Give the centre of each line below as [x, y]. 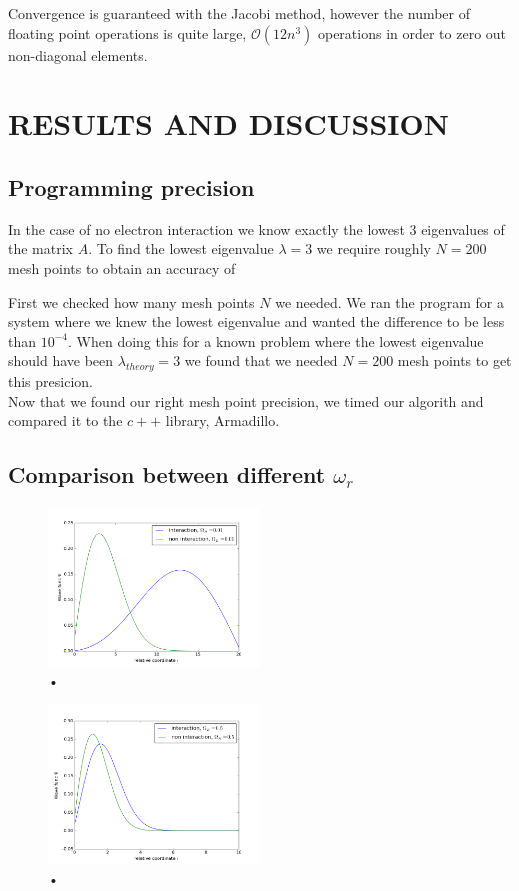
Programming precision [131, 186]
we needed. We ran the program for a [389, 301]
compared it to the [65, 420]
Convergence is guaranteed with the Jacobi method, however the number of [239, 13]
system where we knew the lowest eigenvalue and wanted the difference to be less [256, 321]
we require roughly [373, 248]
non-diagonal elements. [78, 54]
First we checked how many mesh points [131, 301]
